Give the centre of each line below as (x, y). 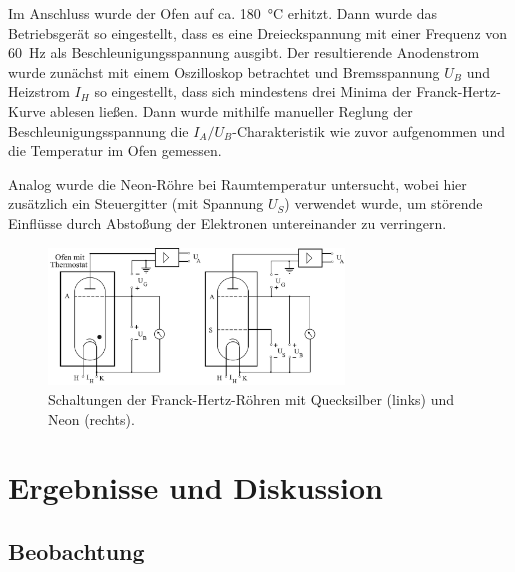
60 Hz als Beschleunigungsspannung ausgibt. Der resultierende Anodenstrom (244, 52)
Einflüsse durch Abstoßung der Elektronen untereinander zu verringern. (227, 222)
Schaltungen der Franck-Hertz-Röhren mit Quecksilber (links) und (251, 399)
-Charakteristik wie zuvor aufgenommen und (369, 130)
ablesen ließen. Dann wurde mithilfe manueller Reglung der (231, 110)
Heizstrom (39, 91)
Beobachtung (76, 551)
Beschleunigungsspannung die (98, 130)
